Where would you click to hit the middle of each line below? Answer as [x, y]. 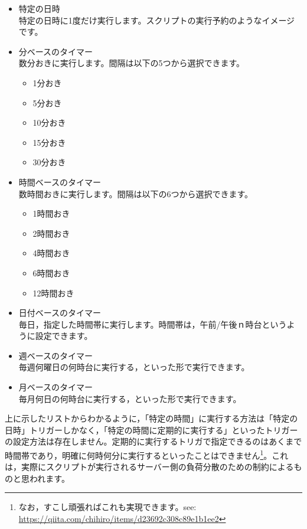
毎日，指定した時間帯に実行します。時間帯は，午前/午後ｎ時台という [153, 324]
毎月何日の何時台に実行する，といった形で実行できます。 [130, 398]
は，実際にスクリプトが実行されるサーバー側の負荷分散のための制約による [149, 467]
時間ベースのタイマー [60, 182]
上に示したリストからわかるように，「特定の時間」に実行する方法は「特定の [151, 418]
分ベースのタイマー [56, 51]
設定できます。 [64, 336]
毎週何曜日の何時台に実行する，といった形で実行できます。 [134, 367]
